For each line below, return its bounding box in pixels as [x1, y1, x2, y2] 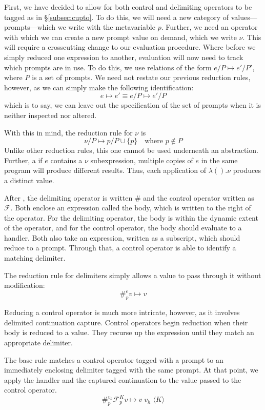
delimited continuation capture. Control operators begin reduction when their [4, 317, 248, 327]
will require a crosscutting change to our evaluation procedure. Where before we [4, 42, 256, 52]
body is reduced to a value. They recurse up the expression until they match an [4, 327, 254, 338]
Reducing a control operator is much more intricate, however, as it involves [4, 307, 240, 318]
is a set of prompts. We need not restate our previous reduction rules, [32, 72, 251, 83]
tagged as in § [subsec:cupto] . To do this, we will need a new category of [4, 11, 229, 22]
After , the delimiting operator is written [4, 192, 133, 203]
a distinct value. [4, 174, 54, 185]
